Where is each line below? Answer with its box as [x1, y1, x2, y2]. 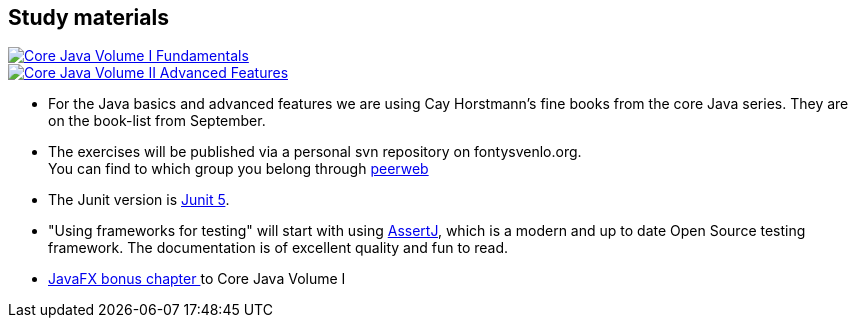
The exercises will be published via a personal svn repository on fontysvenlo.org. [48, 143, 582, 161]
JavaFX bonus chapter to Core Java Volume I [48, 270, 346, 288]
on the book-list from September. [48, 112, 266, 130]
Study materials [8, 5, 169, 30]
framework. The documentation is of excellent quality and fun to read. [48, 239, 509, 257]
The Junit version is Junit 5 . [48, 191, 230, 209]
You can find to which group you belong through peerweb [48, 160, 429, 178]
